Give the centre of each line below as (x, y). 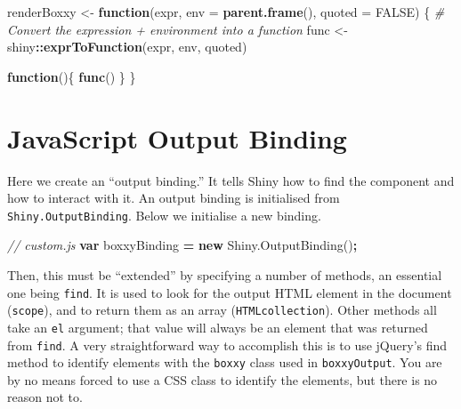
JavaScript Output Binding (177, 137)
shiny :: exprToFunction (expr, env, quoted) (127, 47)
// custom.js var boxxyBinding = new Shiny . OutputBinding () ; (182, 245)
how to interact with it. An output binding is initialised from (174, 198)
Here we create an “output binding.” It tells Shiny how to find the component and (231, 180)
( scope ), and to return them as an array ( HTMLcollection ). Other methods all (222, 310)
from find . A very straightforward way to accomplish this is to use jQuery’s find (227, 345)
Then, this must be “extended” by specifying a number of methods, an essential (225, 274)
